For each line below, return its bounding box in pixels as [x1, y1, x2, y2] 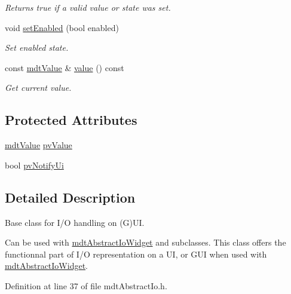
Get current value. [5, 81, 72, 94]
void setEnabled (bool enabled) [5, 21, 119, 33]
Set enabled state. [5, 41, 69, 54]
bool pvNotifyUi [5, 158, 64, 171]
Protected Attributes [5, 111, 137, 129]
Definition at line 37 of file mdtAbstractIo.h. [5, 279, 167, 292]
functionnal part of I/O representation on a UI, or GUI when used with [5, 247, 267, 260]
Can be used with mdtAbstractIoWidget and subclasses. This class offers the [5, 236, 286, 249]
